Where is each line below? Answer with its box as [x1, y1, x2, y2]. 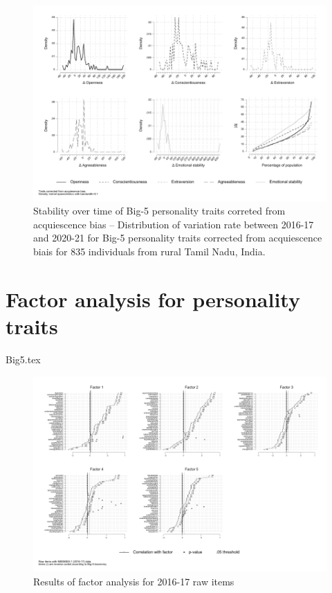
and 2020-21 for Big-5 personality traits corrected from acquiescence [33, 230, 322, 245]
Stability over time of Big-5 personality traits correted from [33, 203, 286, 218]
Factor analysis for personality [6, 284, 300, 313]
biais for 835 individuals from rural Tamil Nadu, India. [33, 244, 266, 259]
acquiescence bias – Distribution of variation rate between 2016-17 [33, 217, 314, 231]
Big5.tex [6, 352, 41, 366]
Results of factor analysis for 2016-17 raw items [33, 574, 234, 588]
